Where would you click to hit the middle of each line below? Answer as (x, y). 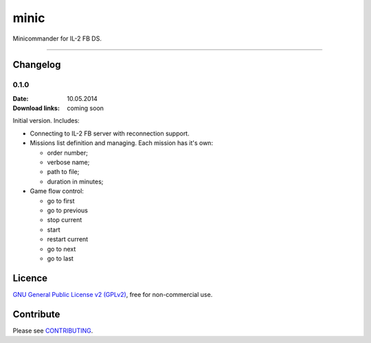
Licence (30, 278)
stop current (65, 220)
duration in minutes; (75, 181)
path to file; (63, 172)
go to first (61, 201)
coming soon (86, 108)
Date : (21, 98)
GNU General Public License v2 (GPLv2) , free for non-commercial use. (113, 294)
